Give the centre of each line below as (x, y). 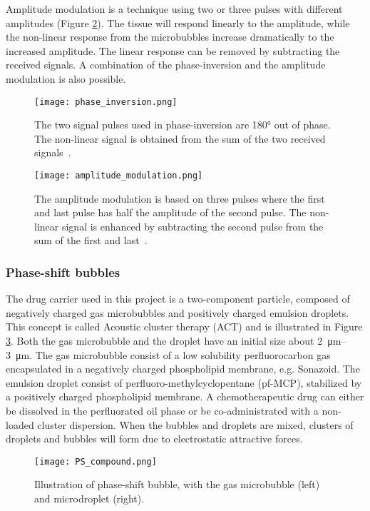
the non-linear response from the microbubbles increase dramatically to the (170, 37)
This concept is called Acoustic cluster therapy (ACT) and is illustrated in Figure (184, 327)
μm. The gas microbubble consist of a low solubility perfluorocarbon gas (173, 354)
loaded (20, 424)
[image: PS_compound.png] (96, 461)
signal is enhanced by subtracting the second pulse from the (192, 226)
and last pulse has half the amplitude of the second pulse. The (170, 212)
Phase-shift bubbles (63, 272)
